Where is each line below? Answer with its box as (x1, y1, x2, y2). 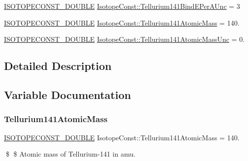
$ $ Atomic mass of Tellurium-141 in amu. (5, 149, 136, 159)
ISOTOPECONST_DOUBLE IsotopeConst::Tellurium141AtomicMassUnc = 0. (4, 34, 245, 44)
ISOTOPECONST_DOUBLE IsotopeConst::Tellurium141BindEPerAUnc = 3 (4, 1, 240, 11)
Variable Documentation (4, 87, 131, 102)
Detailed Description (4, 58, 112, 73)
